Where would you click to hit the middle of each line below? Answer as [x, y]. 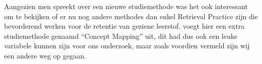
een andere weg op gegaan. [45, 55]
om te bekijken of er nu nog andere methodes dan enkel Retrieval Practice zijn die [131, 16]
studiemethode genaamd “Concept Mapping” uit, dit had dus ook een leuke [121, 36]
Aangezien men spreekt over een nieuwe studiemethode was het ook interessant [126, 6]
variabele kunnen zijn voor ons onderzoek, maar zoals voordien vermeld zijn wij [127, 46]
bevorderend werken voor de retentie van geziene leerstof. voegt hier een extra [124, 26]
